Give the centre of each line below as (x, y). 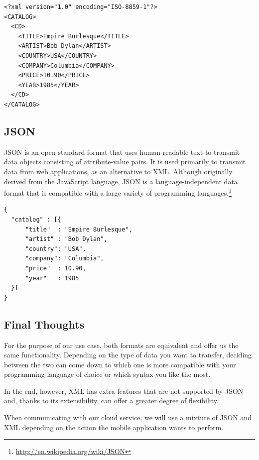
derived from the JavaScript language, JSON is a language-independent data (121, 181)
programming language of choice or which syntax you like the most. (107, 374)
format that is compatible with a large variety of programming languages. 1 (118, 192)
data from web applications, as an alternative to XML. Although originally (118, 171)
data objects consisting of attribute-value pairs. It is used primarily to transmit (125, 162)
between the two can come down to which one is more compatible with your (120, 364)
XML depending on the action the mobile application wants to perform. (114, 427)
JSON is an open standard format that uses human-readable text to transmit (122, 152)
